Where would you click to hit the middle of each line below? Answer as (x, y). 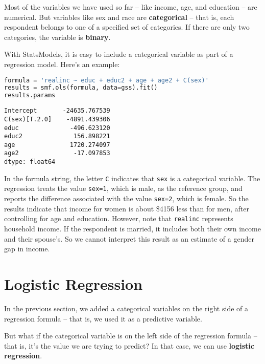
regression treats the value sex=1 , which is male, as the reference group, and (123, 188)
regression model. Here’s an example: (62, 64)
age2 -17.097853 (57, 153)
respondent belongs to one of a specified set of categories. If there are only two (127, 27)
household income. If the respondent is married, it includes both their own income (132, 228)
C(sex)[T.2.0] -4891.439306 (57, 119)
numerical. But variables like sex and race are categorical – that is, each (119, 17)
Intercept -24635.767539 (57, 111)
